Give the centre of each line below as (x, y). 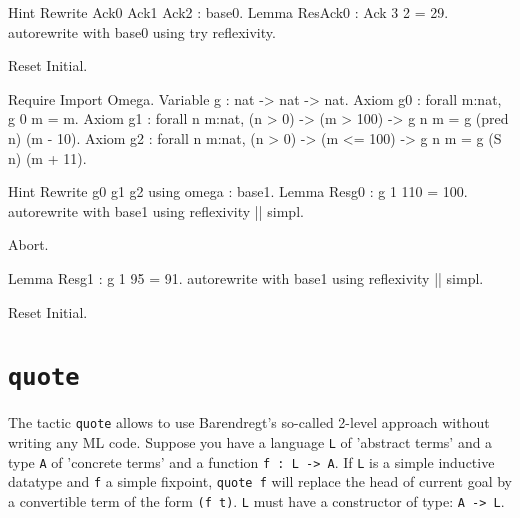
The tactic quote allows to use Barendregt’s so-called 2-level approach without (249, 422)
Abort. (28, 244)
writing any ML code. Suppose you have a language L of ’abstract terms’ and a (250, 442)
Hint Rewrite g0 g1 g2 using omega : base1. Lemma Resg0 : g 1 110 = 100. (238, 191)
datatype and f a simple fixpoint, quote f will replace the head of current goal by (260, 481)
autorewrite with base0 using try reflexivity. (142, 31)
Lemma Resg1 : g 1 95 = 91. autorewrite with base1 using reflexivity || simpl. (246, 277)
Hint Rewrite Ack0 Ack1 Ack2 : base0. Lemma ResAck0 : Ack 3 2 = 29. (228, 12)
